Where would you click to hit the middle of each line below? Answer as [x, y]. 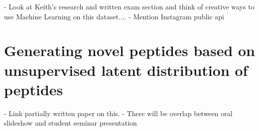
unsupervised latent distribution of [126, 70]
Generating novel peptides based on [130, 50]
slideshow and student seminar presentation [70, 123]
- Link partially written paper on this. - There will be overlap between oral [118, 113]
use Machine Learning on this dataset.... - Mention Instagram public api [114, 16]
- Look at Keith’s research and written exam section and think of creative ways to [129, 6]
